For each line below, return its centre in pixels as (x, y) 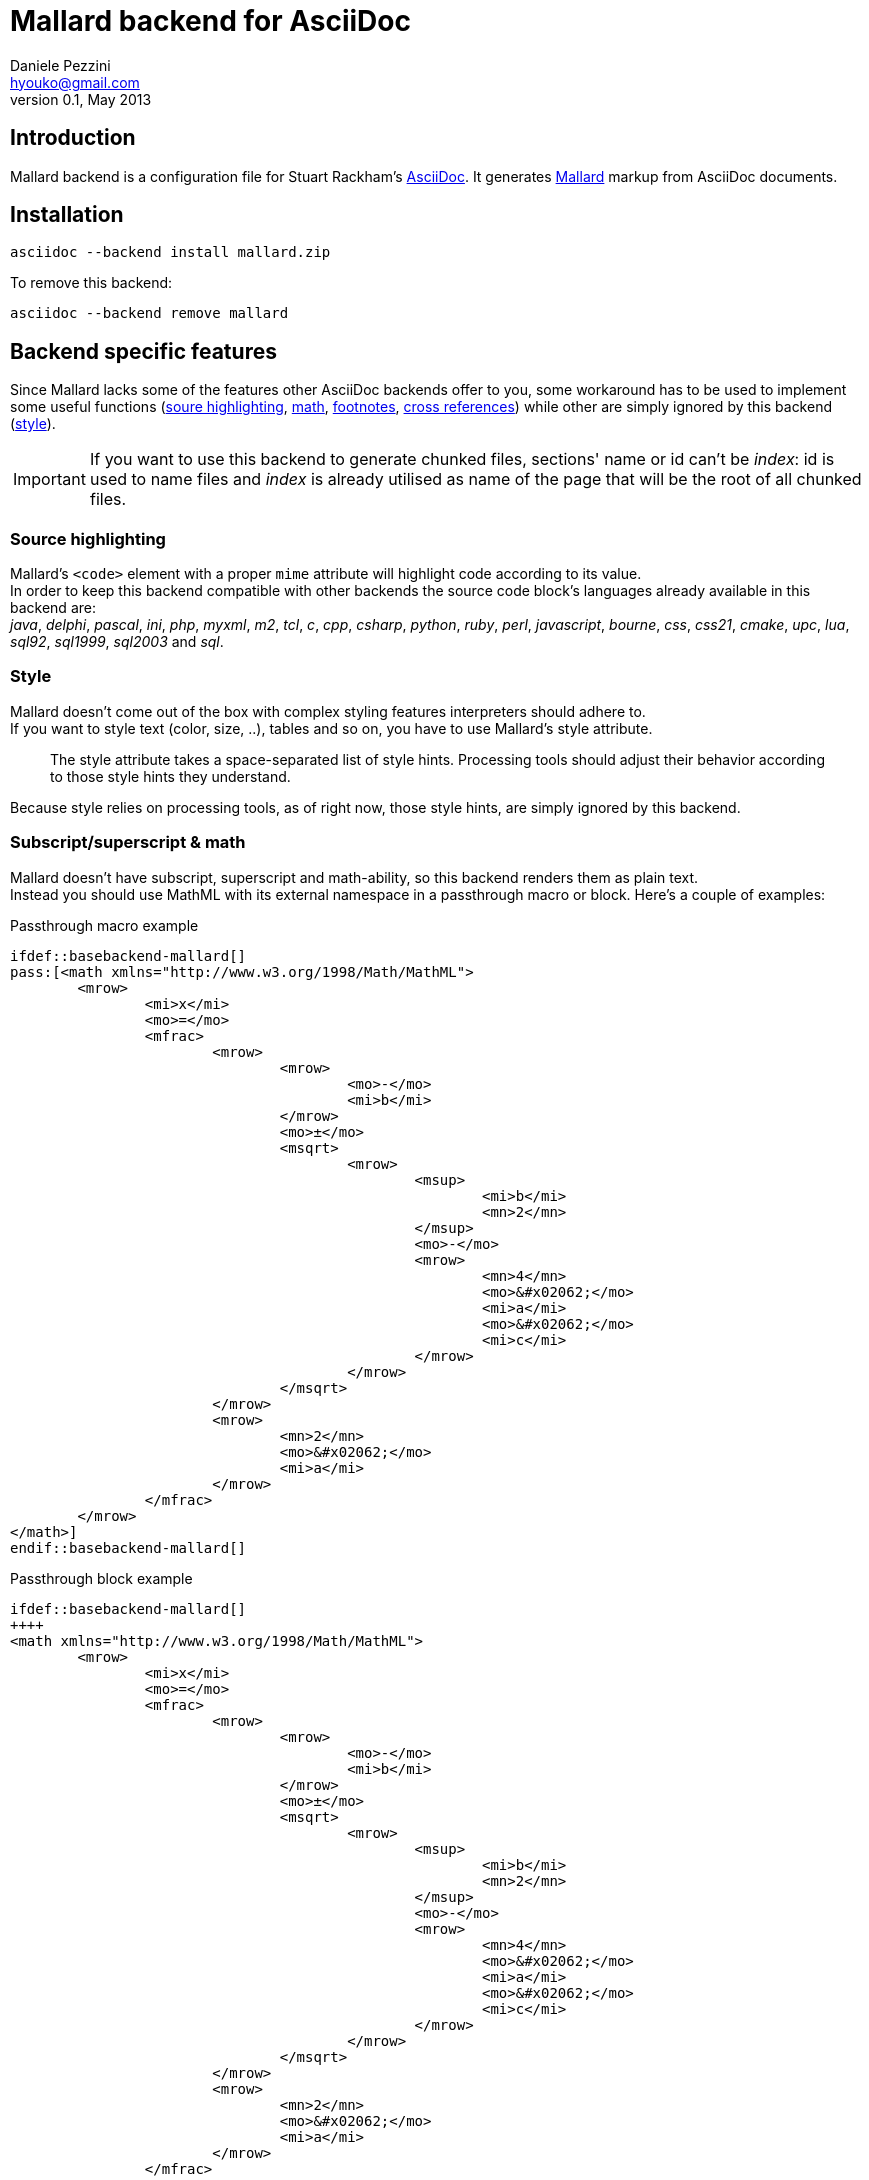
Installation (67, 215)
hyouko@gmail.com (75, 82)
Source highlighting (88, 538)
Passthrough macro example (104, 925)
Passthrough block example (101, 1578)
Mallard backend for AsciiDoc (210, 21)
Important (49, 479)
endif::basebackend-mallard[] (128, 1547)
